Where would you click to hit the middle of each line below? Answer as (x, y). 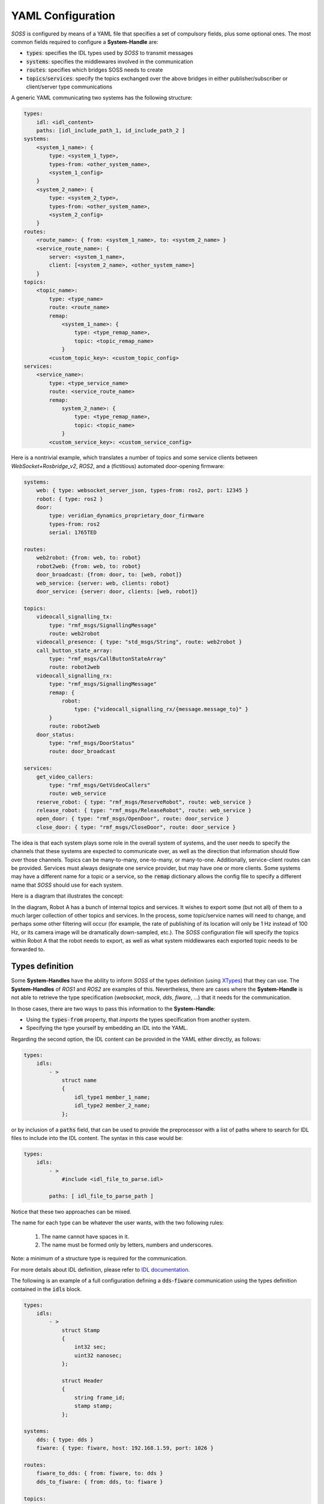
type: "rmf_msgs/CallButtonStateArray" (107, 659)
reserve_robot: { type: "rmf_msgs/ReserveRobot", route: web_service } (144, 802)
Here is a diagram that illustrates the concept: (67, 896)
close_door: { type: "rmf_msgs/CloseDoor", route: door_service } (136, 827)
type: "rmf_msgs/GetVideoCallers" (100, 785)
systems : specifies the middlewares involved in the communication (109, 61)
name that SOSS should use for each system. (67, 885)
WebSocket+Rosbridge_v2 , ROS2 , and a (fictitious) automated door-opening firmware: (118, 466)
